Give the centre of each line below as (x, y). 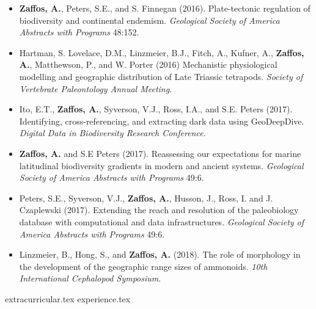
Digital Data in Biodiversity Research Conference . (112, 133)
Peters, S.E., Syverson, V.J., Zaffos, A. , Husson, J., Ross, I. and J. (146, 198)
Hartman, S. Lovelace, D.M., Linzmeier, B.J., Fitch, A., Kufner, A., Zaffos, (162, 52)
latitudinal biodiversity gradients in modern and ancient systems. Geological (161, 165)
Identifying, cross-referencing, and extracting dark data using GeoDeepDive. (162, 121)
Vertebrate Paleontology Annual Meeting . (96, 88)
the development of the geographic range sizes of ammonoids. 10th (143, 266)
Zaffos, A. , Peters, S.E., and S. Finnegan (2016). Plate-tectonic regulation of (165, 8)
